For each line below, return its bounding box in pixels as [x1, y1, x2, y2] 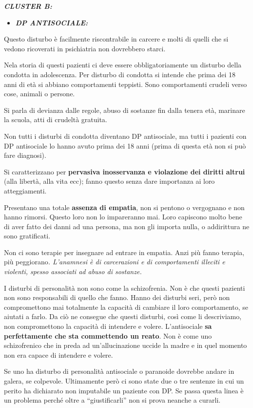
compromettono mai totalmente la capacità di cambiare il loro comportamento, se [4, 301, 249, 312]
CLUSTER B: [4, 1, 52, 11]
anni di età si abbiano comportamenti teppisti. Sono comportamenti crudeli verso [4, 79, 247, 89]
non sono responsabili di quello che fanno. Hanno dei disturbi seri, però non [4, 292, 230, 302]
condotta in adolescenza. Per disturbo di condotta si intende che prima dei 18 [4, 69, 235, 79]
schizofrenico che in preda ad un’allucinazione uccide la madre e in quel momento [4, 340, 247, 350]
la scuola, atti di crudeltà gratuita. [4, 114, 107, 125]
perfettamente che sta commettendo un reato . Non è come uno [4, 330, 212, 341]
